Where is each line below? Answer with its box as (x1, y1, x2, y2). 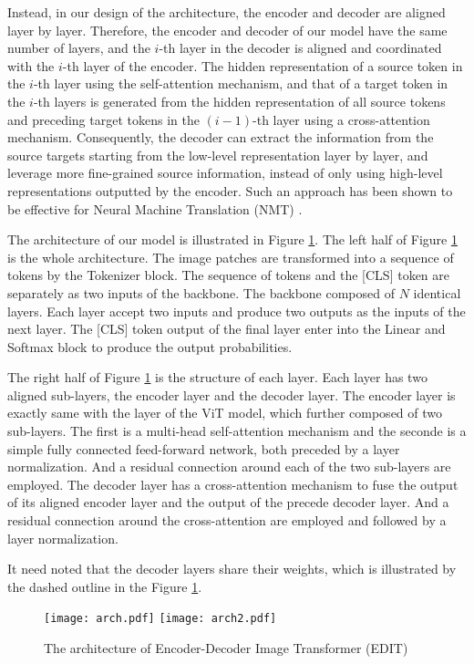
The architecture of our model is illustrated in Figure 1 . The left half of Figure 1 (7, 230, 458, 249)
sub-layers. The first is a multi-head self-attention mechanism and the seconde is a (7, 421, 467, 441)
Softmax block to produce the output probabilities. (7, 337, 293, 356)
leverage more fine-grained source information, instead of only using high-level (7, 163, 443, 182)
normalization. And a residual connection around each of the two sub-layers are (7, 457, 451, 476)
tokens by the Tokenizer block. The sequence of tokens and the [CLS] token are (7, 265, 450, 285)
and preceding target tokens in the (7, 109, 200, 129)
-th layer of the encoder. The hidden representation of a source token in (62, 56, 463, 75)
